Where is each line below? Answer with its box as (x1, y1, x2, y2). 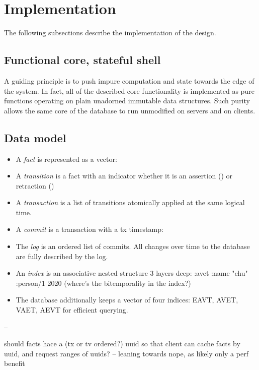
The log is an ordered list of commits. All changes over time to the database (16, 241, 250, 252)
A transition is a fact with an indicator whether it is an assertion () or (16, 170, 233, 181)
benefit (4, 358, 25, 368)
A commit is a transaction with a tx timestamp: (16, 224, 163, 234)
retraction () (16, 180, 54, 191)
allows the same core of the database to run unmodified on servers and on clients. (4, 105, 255, 115)
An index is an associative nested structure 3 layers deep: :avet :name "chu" (16, 268, 248, 278)
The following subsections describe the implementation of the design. (4, 27, 216, 38)
